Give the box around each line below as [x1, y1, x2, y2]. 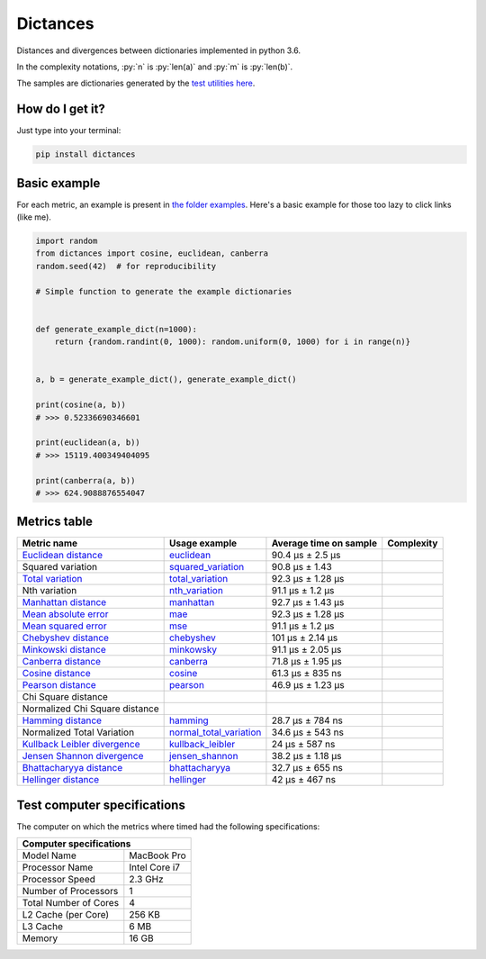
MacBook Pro [129, 849, 186, 862]
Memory [22, 932, 58, 945]
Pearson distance [22, 679, 96, 692]
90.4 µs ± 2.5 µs [271, 549, 341, 562]
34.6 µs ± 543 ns [271, 726, 344, 738]
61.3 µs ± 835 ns [271, 667, 342, 680]
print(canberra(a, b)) [35, 475, 136, 485]
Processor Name [22, 861, 94, 873]
